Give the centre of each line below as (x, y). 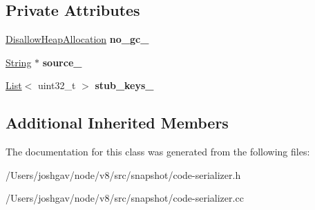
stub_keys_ (124, 85)
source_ (62, 62)
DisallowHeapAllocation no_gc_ (77, 39)
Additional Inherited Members (117, 123)
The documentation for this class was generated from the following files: (158, 152)
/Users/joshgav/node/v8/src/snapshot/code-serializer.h (123, 174)
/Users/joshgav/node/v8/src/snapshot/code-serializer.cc (125, 198)
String (19, 62)
